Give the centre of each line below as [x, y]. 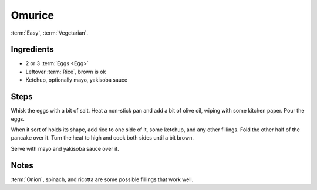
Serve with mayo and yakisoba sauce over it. [65, 148]
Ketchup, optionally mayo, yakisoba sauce [77, 80]
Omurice [32, 15]
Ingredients [32, 50]
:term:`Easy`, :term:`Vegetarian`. [49, 33]
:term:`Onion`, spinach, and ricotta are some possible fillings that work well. [102, 179]
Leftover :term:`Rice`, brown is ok [66, 72]
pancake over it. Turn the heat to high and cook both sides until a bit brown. [102, 138]
